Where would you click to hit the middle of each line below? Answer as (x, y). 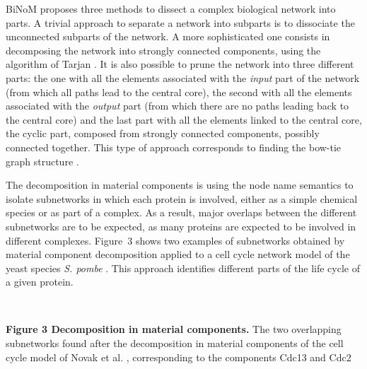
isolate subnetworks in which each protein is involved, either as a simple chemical (182, 198)
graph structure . (42, 161)
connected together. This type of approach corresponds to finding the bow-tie (174, 147)
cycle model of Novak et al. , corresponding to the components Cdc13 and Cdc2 (179, 357)
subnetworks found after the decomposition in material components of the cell (175, 343)
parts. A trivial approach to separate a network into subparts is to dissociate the (180, 22)
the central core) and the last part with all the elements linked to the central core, (184, 119)
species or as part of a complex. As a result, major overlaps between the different (181, 212)
